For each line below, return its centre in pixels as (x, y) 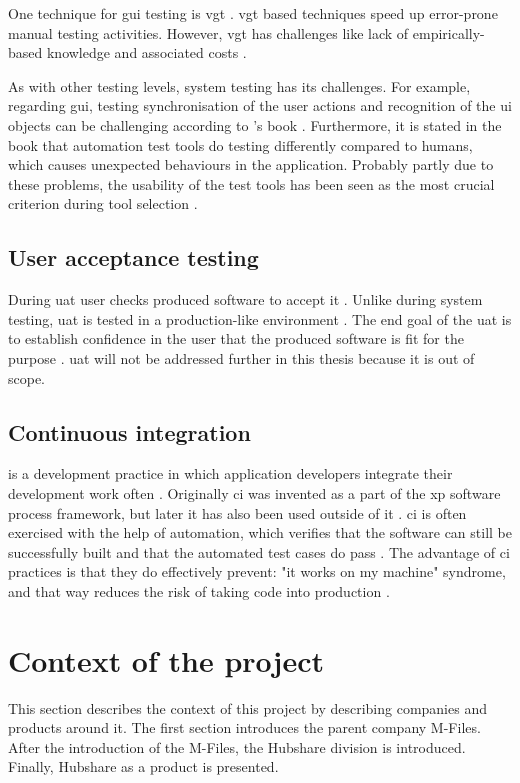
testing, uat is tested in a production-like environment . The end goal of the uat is (260, 318)
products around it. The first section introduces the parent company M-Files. (244, 727)
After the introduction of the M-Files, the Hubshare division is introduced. (237, 746)
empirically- (448, 32)
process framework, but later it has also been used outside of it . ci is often (237, 512)
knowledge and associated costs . (146, 52)
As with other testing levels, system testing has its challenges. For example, (239, 85)
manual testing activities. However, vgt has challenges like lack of (208, 32)
